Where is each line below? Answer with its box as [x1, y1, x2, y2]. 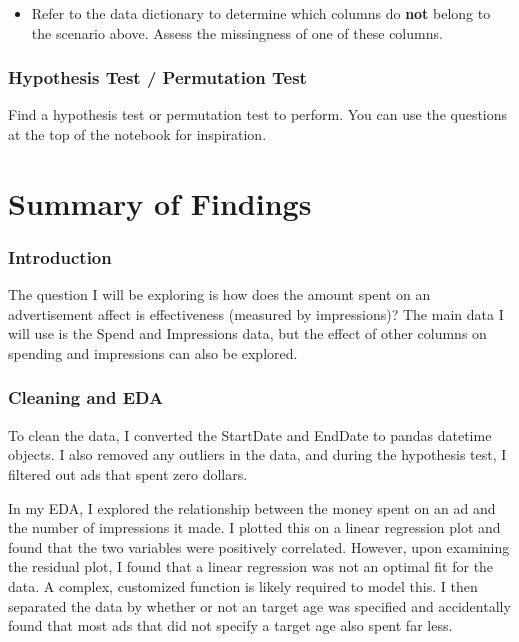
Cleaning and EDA [8, 385, 164, 410]
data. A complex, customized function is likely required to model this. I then [8, 575, 478, 596]
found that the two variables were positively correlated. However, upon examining [8, 536, 510, 557]
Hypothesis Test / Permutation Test [8, 65, 307, 90]
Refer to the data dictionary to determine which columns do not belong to [31, 3, 491, 23]
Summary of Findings [8, 182, 312, 223]
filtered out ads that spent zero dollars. [8, 463, 248, 484]
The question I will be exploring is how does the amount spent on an [8, 284, 431, 305]
